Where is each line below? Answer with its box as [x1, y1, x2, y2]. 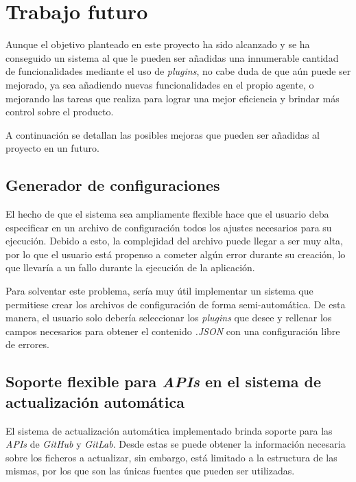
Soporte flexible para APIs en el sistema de [5, 371, 322, 392]
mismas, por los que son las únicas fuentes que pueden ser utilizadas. [5, 463, 295, 478]
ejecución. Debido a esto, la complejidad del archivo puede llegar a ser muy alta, [5, 233, 343, 248]
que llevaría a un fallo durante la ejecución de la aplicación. [5, 260, 255, 275]
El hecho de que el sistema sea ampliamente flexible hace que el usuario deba [5, 207, 329, 221]
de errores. [5, 337, 49, 352]
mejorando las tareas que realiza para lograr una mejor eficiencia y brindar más [5, 91, 340, 105]
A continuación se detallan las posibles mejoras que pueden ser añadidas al [5, 127, 320, 141]
